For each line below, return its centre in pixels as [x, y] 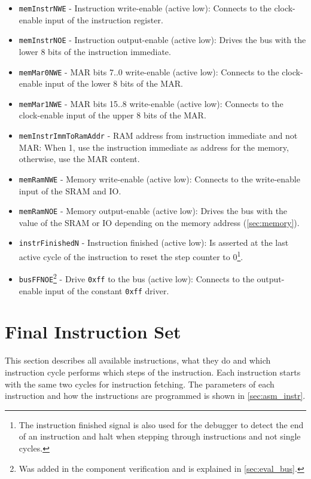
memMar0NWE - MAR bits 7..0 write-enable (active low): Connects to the [149, 71]
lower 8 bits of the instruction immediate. [95, 51]
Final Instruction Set [93, 332]
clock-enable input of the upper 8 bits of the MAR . [112, 115]
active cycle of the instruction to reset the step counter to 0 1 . [131, 256]
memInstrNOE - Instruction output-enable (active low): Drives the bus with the [162, 40]
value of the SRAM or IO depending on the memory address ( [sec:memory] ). [159, 222]
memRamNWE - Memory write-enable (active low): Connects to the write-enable [159, 179]
